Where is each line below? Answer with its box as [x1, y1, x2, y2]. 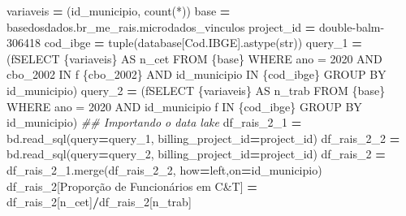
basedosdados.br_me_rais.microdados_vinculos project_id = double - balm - [6, 18, 385, 35]
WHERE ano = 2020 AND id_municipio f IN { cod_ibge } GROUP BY [6, 97, 362, 114]
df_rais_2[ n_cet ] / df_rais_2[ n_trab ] [6, 193, 192, 210]
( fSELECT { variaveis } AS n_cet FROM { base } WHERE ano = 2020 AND [6, 50, 382, 67]
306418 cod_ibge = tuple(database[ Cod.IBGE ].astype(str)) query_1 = [6, 34, 362, 51]
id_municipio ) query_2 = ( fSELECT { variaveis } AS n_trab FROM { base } [6, 81, 386, 98]
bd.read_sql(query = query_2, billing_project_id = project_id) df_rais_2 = [6, 145, 386, 162]
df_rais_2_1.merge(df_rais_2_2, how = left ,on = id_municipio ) [6, 161, 322, 178]
